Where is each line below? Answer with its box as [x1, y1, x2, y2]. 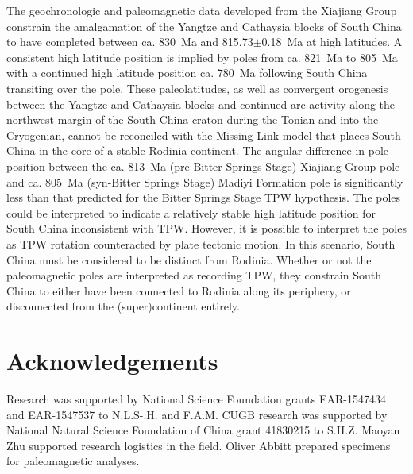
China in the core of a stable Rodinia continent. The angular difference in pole [6, 142, 389, 159]
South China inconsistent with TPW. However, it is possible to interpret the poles [6, 220, 407, 237]
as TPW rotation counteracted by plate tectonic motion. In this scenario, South [6, 235, 396, 252]
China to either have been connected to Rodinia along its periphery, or [6, 282, 351, 299]
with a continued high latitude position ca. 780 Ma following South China [6, 64, 368, 81]
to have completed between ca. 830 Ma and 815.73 [6, 33, 253, 50]
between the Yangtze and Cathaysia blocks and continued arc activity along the [6, 95, 396, 112]
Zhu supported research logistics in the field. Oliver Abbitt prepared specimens [6, 437, 391, 453]
